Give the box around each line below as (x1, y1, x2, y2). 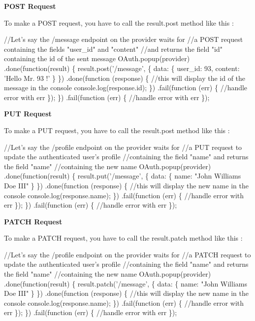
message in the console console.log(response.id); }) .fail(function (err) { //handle (4, 82, 248, 93)
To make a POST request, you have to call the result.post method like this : (4, 17, 234, 28)
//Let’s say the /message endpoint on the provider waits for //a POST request (4, 34, 243, 44)
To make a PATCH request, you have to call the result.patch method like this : (4, 233, 243, 243)
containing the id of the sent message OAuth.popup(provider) (4, 53, 190, 64)
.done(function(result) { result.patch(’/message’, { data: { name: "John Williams (4, 278, 247, 288)
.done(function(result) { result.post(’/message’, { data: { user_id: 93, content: (4, 63, 240, 73)
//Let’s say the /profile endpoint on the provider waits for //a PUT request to (4, 142, 242, 152)
